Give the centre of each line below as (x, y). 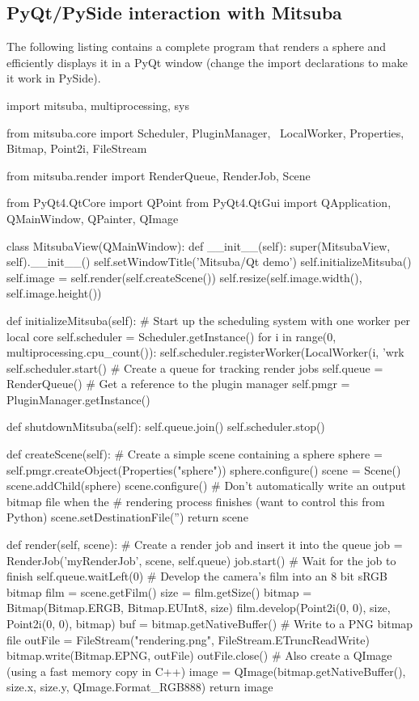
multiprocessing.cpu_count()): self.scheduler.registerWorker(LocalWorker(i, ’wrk (205, 352)
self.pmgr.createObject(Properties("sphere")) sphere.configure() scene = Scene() (204, 469)
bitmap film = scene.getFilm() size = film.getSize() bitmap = (159, 591)
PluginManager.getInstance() (78, 399)
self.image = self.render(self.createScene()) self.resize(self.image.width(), (184, 277)
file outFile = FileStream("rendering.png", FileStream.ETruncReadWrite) (188, 639)
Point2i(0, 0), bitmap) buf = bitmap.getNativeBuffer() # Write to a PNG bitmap (210, 624)
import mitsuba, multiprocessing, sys (98, 105)
